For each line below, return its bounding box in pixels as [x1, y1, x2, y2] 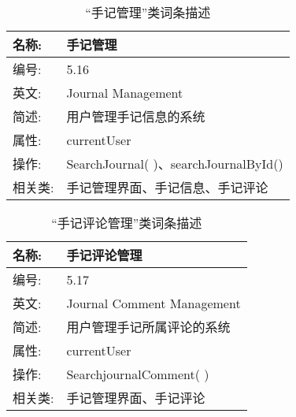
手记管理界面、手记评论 [66, 389, 205, 407]
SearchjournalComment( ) [66, 364, 209, 383]
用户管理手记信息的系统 [66, 107, 205, 125]
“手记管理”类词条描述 [85, 3, 211, 21]
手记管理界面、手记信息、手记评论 [66, 178, 268, 196]
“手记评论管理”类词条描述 [51, 214, 202, 232]
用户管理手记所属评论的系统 [66, 318, 231, 336]
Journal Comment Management [66, 293, 241, 312]
